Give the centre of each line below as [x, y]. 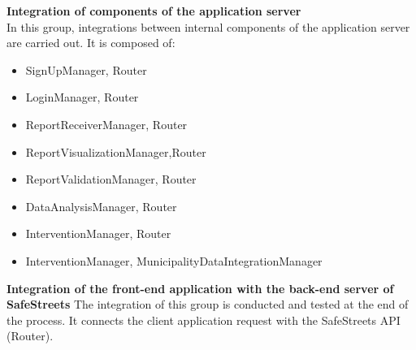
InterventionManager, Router [98, 233]
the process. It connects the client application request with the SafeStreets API [204, 320]
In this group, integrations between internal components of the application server [208, 26]
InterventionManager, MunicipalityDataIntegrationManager [174, 260]
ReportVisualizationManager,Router [116, 151]
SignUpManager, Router [86, 69]
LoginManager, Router [82, 97]
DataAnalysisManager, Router [101, 206]
